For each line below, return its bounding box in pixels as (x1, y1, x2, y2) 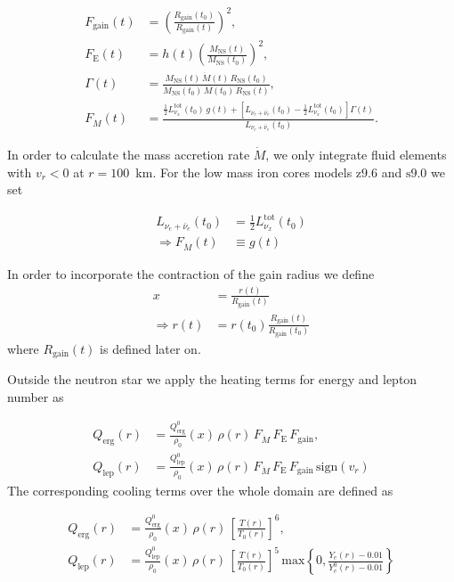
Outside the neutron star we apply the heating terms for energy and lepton (7, 370, 418, 389)
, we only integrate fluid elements (265, 145, 447, 164)
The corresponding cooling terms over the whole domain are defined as (7, 480, 393, 499)
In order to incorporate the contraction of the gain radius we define (7, 264, 375, 283)
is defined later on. (100, 339, 201, 357)
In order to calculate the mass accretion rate (7, 145, 250, 164)
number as (7, 387, 64, 406)
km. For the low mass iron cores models (135, 162, 353, 181)
